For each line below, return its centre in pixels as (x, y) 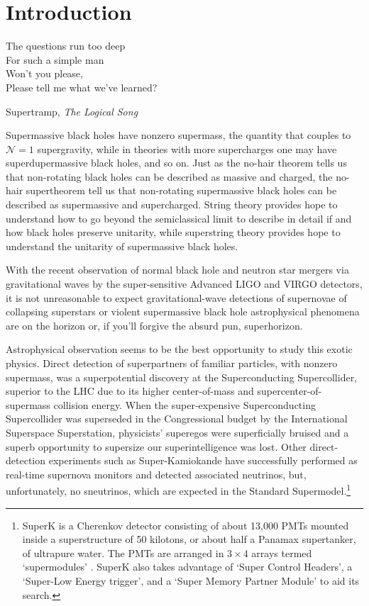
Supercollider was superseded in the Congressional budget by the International (177, 419)
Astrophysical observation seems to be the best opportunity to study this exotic (179, 349)
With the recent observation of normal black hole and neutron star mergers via (177, 270)
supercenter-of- (290, 391)
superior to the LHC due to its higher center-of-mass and (130, 391)
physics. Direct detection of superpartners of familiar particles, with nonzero (172, 363)
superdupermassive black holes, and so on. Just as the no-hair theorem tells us (176, 163)
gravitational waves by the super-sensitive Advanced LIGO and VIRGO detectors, (184, 284)
